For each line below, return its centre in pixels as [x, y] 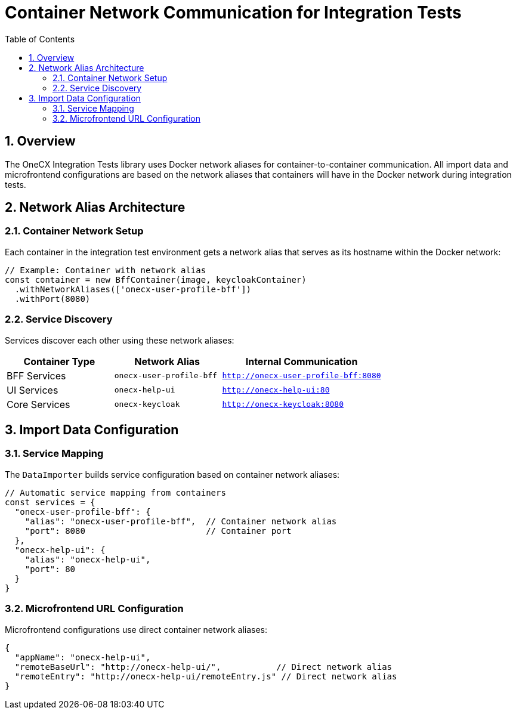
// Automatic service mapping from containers [115, 492]
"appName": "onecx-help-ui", [83, 657]
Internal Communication [302, 361]
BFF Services [36, 375]
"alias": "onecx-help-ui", [88, 559]
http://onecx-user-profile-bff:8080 [302, 376]
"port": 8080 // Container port [158, 531]
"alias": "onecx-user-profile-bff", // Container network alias [181, 521]
